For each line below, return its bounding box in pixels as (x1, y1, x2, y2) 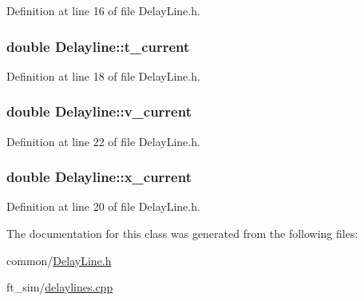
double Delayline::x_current (6, 167, 192, 187)
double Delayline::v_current (6, 101, 192, 121)
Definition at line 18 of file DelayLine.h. (6, 67, 200, 84)
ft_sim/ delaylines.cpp (6, 279, 113, 295)
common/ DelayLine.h (6, 251, 112, 268)
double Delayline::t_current (6, 36, 190, 56)
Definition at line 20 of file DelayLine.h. (6, 198, 200, 215)
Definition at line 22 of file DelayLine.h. (6, 133, 200, 149)
